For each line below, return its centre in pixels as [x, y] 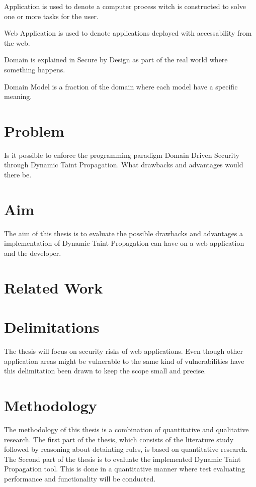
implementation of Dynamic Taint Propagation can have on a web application [124, 243]
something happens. [35, 69]
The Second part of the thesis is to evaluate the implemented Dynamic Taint [122, 459]
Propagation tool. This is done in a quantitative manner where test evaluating [124, 469]
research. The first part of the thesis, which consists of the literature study [119, 439]
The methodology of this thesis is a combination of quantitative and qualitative [126, 429]
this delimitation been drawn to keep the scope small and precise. [105, 371]
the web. [17, 42]
